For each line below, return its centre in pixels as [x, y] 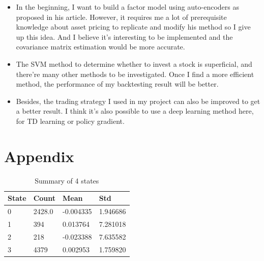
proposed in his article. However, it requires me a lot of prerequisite [121, 17]
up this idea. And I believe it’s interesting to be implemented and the [124, 36]
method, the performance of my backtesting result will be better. [117, 84]
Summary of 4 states [67, 180]
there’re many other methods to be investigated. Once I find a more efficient [135, 74]
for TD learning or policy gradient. [70, 121]
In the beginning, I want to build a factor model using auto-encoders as [128, 7]
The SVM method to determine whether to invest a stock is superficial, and [134, 63]
